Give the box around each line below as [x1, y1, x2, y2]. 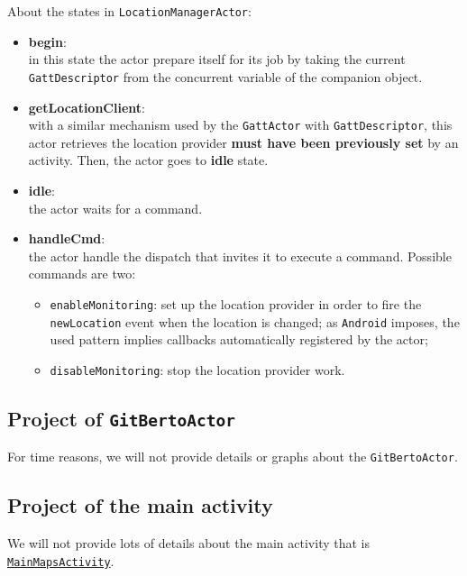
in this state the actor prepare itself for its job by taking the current [28, 50, 406, 69]
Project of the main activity [7, 491, 273, 519]
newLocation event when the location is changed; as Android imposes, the [50, 312, 460, 331]
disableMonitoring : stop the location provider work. [50, 360, 345, 379]
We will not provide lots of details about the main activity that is [7, 534, 371, 553]
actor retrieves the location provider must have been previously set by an [28, 133, 459, 151]
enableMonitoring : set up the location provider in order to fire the [50, 294, 422, 313]
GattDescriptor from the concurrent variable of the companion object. [28, 67, 423, 86]
